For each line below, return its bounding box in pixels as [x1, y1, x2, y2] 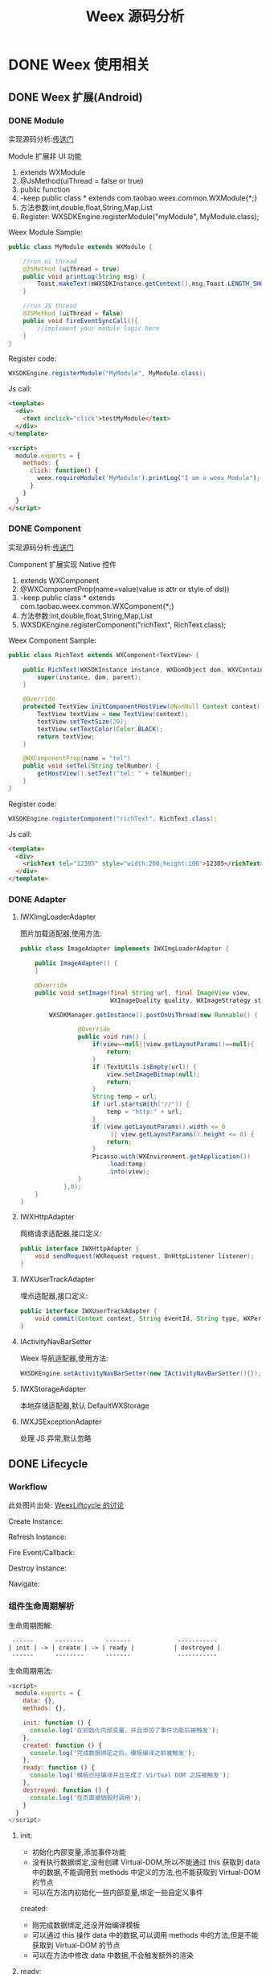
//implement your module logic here [37, 324, 160, 333]
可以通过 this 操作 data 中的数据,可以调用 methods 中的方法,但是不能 [31, 1931, 259, 1940]
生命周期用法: [8, 1666, 54, 1675]
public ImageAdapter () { [35, 959, 118, 967]
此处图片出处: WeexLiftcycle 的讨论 [8, 1500, 125, 1510]
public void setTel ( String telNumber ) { [22, 762, 160, 770]
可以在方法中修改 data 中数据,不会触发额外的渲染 [31, 1951, 194, 1960]
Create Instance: [8, 1517, 63, 1526]
